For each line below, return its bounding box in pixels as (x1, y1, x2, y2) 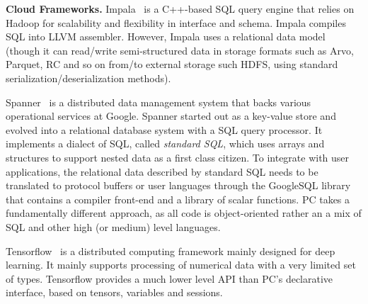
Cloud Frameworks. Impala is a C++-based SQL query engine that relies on (6, 1, 355, 16)
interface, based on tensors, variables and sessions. (6, 285, 223, 300)
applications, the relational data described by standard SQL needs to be (6, 164, 318, 179)
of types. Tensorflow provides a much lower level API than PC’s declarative (6, 271, 333, 286)
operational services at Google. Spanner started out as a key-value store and (6, 108, 336, 123)
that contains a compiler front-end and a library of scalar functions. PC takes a (6, 191, 350, 206)
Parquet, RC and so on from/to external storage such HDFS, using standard (6, 57, 338, 72)
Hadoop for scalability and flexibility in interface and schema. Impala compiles (6, 15, 346, 30)
